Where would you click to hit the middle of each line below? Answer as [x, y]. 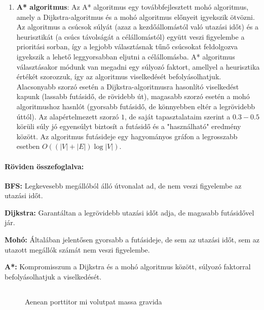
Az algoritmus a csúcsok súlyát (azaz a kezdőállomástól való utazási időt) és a [138, 27]
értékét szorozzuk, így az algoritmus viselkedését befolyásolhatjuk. [119, 76]
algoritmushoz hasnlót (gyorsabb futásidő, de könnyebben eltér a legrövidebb [136, 106]
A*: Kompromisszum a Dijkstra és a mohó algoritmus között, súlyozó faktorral [128, 267]
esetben [28, 146]
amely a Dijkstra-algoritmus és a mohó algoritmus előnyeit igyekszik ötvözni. [136, 17]
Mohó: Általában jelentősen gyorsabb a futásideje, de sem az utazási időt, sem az [132, 240]
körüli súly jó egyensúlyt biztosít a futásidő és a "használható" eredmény [129, 126]
